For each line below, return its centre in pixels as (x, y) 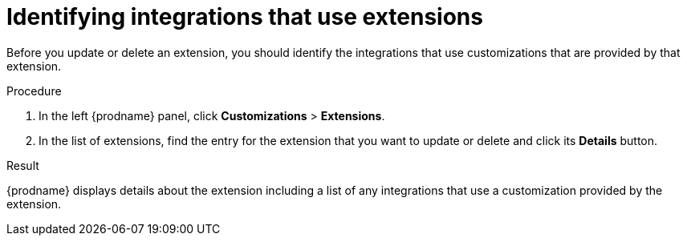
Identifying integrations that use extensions (245, 17)
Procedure (34, 91)
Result (23, 165)
